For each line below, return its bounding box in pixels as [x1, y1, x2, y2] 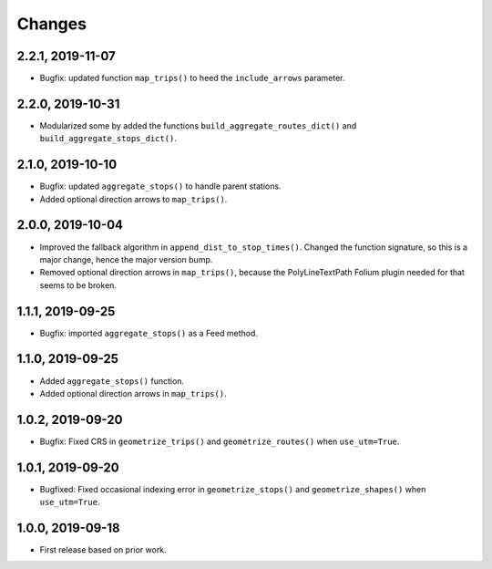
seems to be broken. [39, 279, 118, 291]
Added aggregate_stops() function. [39, 375, 185, 387]
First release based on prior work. [39, 544, 168, 555]
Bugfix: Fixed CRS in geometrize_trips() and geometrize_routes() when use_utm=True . [39, 436, 400, 447]
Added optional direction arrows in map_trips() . [39, 388, 227, 398]
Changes [16, 14, 87, 34]
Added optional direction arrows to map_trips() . [39, 193, 228, 204]
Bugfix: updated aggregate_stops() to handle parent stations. [39, 181, 282, 191]
